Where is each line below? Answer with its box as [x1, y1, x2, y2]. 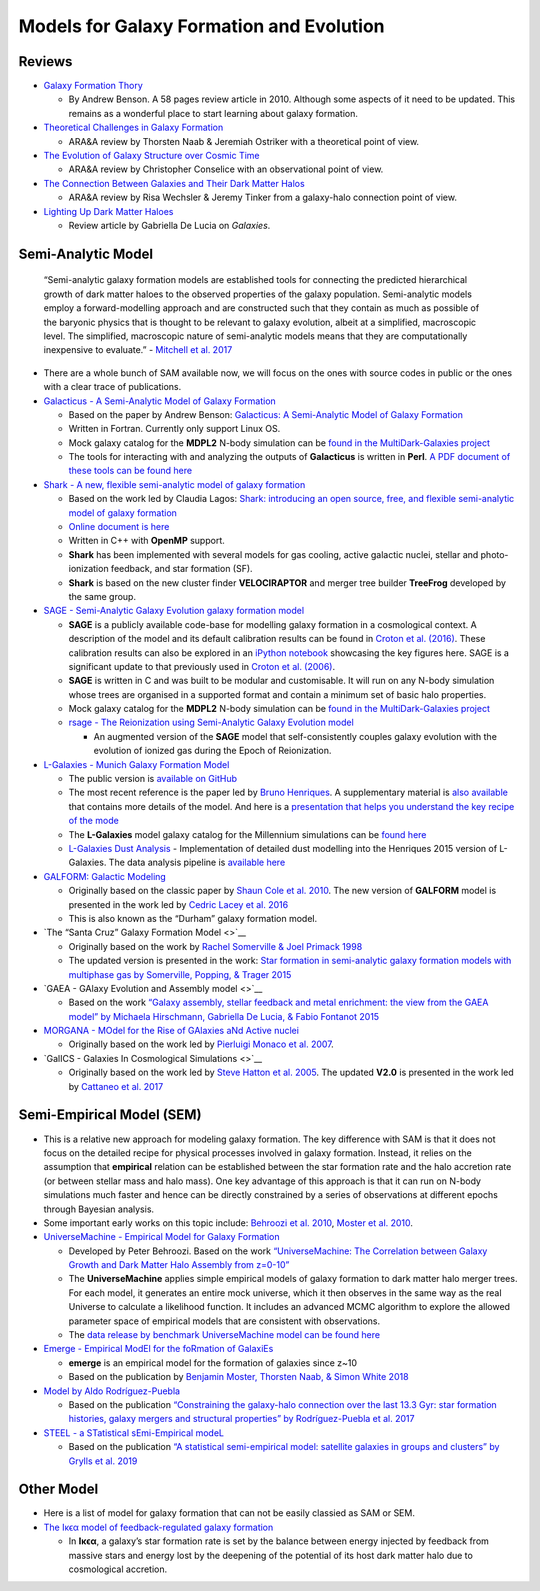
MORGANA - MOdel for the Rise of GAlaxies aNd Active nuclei [43, 1025, 300, 1037]
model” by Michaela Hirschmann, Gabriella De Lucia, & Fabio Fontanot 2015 [68, 1010, 380, 1022]
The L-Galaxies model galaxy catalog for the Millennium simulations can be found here [68, 828, 427, 840]
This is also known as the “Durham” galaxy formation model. [68, 912, 318, 924]
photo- [480, 548, 509, 560]
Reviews [18, 53, 73, 70]
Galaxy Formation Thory [43, 80, 144, 92]
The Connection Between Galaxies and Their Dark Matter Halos [43, 177, 305, 189]
